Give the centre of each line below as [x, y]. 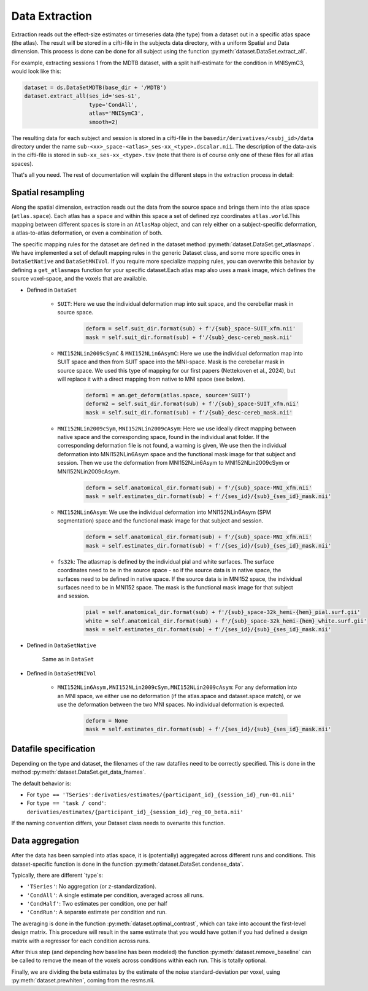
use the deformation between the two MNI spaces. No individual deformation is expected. [171, 705]
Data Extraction [52, 16]
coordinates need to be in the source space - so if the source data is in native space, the [169, 570]
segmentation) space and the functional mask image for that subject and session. [160, 521]
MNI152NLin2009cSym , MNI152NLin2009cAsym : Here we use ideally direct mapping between [177, 428]
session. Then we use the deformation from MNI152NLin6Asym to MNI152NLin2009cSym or [174, 463]
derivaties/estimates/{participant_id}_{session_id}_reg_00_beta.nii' [135, 812]
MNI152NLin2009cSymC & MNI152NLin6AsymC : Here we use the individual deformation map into [180, 353]
